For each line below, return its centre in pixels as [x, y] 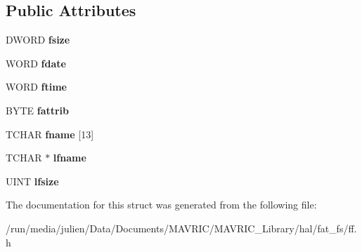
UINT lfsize [32, 181]
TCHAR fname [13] [50, 134]
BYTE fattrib [38, 110]
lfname [70, 158]
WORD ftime [36, 87]
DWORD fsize [38, 40]
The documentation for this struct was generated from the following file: [161, 205]
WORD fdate [36, 63]
